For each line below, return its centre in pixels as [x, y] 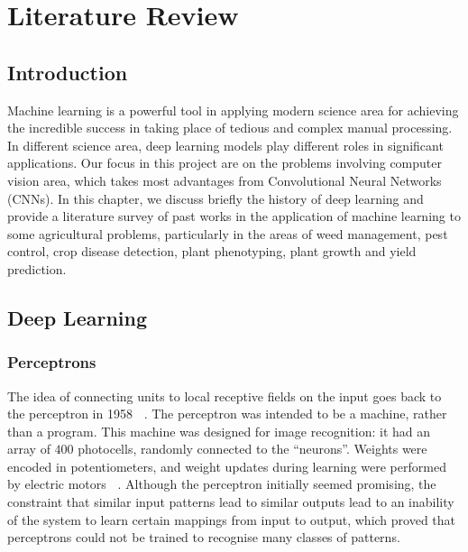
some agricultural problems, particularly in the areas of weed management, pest [228, 233]
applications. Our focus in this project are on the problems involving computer [225, 163]
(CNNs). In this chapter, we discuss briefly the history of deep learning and [216, 198]
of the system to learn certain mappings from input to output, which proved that [232, 519]
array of [29, 449]
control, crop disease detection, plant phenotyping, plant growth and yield [212, 251]
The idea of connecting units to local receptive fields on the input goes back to [225, 396]
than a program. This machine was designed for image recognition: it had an [219, 431]
